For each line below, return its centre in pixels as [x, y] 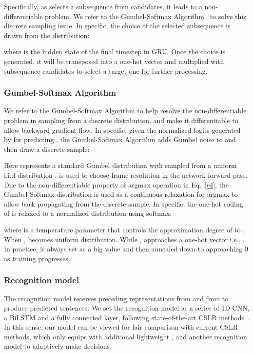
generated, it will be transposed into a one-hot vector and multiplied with [114, 61]
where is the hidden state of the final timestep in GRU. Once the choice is [115, 52]
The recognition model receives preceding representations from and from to [116, 298]
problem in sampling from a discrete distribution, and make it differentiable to [121, 120]
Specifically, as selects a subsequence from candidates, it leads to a [103, 6]
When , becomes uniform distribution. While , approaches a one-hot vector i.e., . [124, 239]
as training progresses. [37, 258]
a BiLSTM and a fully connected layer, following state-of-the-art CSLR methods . [127, 317]
